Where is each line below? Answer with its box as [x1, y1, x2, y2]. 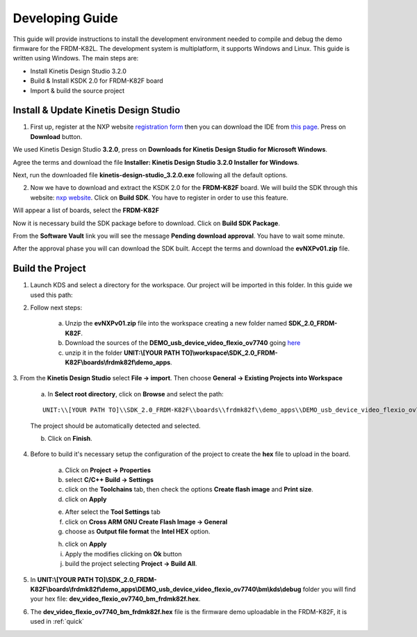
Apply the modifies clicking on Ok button [65, 549, 182, 558]
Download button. [30, 132, 83, 140]
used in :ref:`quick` [30, 618, 85, 626]
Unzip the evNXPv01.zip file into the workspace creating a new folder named [65, 319, 288, 328]
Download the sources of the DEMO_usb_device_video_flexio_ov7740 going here [65, 339, 301, 347]
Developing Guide [13, 10, 118, 26]
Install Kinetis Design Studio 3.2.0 [30, 67, 126, 75]
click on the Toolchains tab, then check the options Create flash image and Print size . [65, 485, 314, 494]
